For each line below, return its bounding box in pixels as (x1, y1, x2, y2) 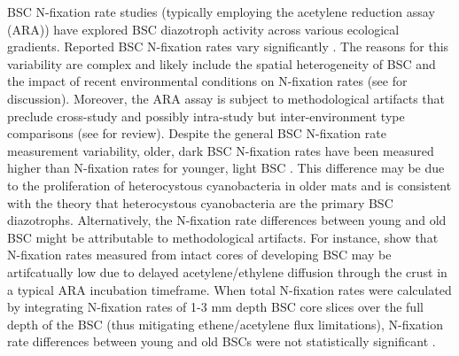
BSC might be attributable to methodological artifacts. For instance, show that (7, 228, 439, 246)
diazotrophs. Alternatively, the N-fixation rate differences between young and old (7, 211, 447, 229)
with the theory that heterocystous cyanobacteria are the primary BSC (7, 193, 393, 212)
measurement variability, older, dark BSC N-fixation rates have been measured (7, 141, 434, 159)
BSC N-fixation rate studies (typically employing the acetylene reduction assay (7, 3, 435, 20)
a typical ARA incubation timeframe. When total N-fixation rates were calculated (7, 280, 452, 298)
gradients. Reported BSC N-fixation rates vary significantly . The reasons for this (7, 37, 449, 56)
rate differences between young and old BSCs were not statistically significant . (7, 332, 436, 351)
